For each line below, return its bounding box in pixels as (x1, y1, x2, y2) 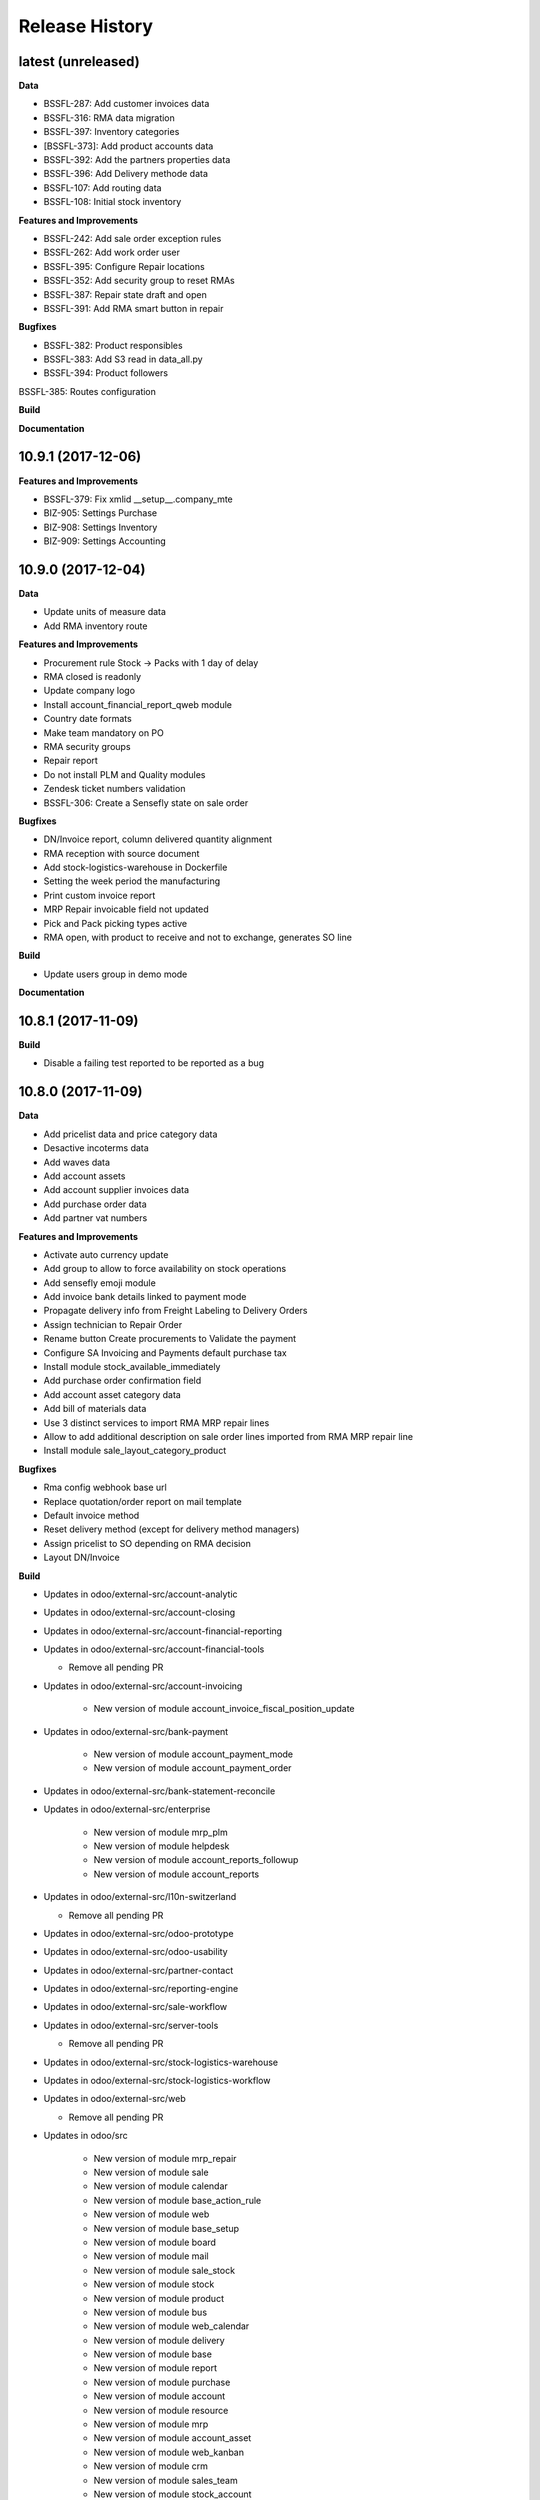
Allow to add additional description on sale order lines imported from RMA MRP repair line (43, 1430, 414, 1442)
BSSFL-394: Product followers (43, 367, 169, 379)
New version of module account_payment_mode (93, 1748, 294, 1760)
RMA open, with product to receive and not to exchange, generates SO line (43, 931, 352, 944)
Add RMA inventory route (43, 620, 148, 632)
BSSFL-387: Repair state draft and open (43, 288, 207, 300)
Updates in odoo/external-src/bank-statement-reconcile (43, 1785, 276, 1797)
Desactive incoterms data (43, 1142, 149, 1154)
